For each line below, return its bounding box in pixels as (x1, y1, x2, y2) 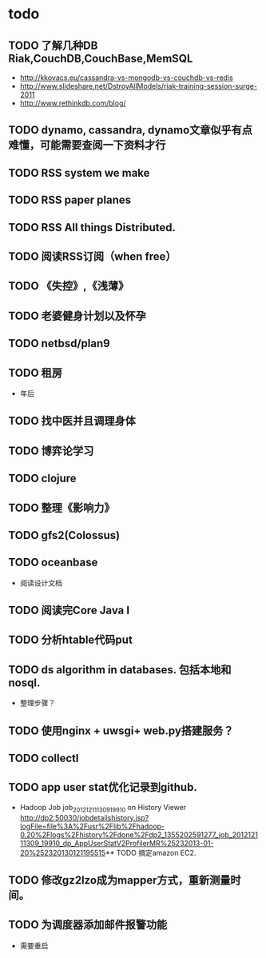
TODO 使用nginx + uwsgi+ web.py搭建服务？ (8, 724, 234, 737)
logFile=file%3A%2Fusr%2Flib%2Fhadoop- (19, 821, 165, 831)
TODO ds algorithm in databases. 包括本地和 (8, 663, 232, 677)
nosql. (8, 676, 41, 689)
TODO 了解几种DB (8, 38, 98, 52)
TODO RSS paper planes (8, 194, 132, 207)
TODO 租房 (8, 365, 62, 380)
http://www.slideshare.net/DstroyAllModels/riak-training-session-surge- (19, 82, 258, 90)
